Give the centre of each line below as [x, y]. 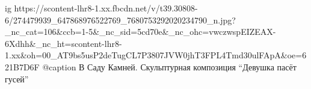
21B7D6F [22, 66]
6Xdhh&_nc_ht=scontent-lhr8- [63, 43]
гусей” [17, 78]
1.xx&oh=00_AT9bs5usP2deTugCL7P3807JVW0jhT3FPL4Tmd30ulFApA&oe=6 [156, 55]
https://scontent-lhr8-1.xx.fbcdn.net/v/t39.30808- [106, 8]
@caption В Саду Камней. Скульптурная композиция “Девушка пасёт [169, 66]
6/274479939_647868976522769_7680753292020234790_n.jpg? [120, 20]
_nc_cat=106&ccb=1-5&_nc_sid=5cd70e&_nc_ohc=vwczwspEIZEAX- [140, 32]
